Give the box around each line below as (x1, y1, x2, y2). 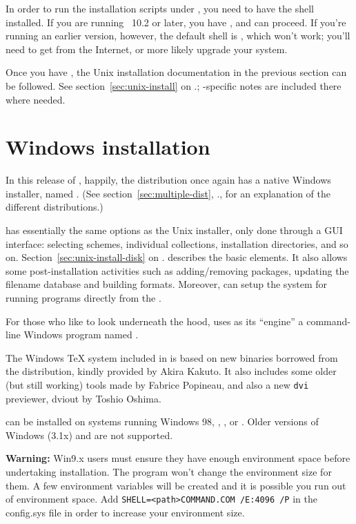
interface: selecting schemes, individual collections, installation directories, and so (6, 236, 348, 251)
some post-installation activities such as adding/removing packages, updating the (6, 263, 349, 278)
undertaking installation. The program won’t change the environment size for (6, 465, 332, 479)
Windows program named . (23, 327, 139, 342)
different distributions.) (6, 200, 103, 214)
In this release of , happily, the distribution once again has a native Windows (6, 173, 331, 187)
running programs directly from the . (6, 291, 161, 305)
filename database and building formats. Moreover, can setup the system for (6, 277, 328, 291)
